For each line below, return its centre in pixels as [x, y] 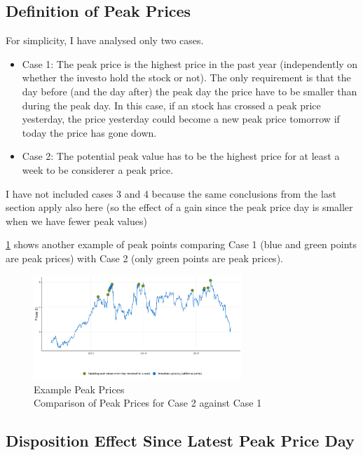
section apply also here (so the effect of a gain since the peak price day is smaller [179, 207]
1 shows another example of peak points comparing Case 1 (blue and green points [181, 244]
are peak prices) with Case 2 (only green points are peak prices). [144, 258]
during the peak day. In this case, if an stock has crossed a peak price [171, 105]
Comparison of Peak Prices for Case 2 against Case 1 [148, 403]
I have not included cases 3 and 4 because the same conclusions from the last [171, 193]
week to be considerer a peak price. [98, 169]
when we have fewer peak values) [76, 220]
